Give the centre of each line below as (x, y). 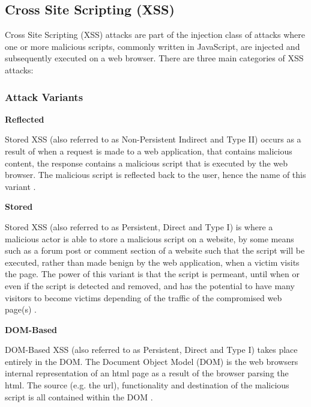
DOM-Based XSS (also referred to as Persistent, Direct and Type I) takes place (151, 350)
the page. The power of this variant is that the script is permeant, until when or (152, 274)
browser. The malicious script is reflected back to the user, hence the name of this (155, 175)
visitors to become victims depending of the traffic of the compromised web (143, 297)
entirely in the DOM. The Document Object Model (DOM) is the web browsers (152, 361)
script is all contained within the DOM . (79, 396)
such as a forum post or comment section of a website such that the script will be (155, 250)
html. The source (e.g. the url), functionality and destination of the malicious (147, 385)
